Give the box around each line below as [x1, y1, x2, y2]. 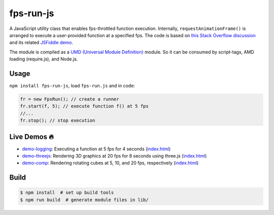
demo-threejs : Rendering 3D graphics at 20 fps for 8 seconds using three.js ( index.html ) [22, 153, 207, 159]
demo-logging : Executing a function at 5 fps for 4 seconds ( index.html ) [22, 145, 171, 152]
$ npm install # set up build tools [20, 190, 114, 196]
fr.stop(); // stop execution [20, 117, 95, 124]
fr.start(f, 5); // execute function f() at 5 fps [20, 103, 149, 109]
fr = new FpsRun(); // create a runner [20, 97, 119, 102]
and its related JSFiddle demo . [9, 40, 74, 46]
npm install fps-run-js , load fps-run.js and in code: [9, 83, 135, 89]
